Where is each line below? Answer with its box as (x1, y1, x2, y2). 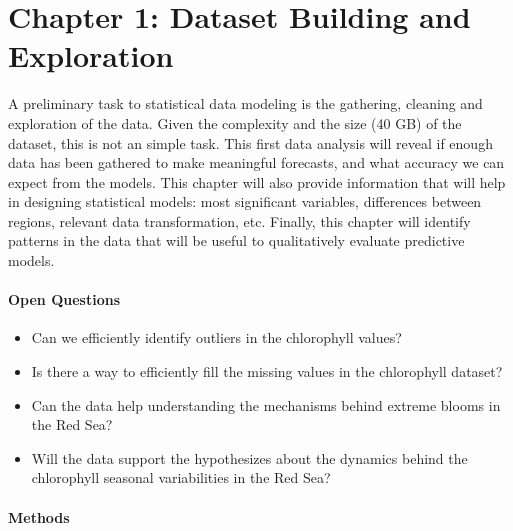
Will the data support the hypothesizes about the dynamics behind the (31, 447, 468, 468)
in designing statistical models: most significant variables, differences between (8, 191, 482, 212)
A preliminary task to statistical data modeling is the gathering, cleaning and (8, 93, 483, 114)
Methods (8, 506, 70, 527)
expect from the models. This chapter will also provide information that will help (8, 171, 506, 192)
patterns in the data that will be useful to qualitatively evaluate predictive (8, 230, 465, 251)
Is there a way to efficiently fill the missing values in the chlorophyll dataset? (31, 361, 503, 382)
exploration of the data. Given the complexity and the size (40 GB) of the (8, 112, 462, 133)
